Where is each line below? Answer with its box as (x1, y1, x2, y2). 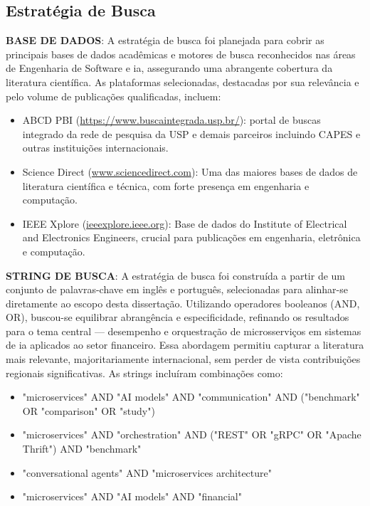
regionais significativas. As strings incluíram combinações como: (6, 365, 283, 380)
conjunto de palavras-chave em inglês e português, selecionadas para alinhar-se (6, 282, 348, 297)
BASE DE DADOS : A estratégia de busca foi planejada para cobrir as (6, 33, 324, 48)
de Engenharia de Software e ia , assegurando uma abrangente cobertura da (6, 60, 333, 75)
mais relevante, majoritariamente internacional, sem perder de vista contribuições (6, 352, 361, 367)
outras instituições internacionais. (22, 140, 169, 155)
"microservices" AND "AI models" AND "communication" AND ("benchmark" (22, 389, 360, 404)
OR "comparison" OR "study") (22, 403, 155, 418)
